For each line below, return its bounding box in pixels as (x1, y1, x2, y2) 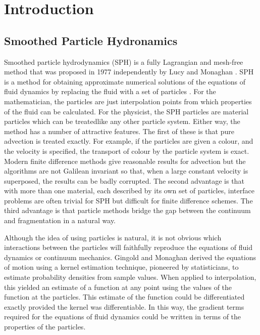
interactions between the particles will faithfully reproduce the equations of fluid (4, 242, 252, 253)
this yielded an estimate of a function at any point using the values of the (4, 281, 232, 292)
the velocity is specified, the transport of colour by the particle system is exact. (4, 145, 249, 156)
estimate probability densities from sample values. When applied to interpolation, (4, 272, 256, 282)
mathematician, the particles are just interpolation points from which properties (4, 96, 252, 106)
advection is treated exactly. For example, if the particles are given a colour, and (4, 136, 253, 146)
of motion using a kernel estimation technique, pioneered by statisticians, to (4, 262, 239, 272)
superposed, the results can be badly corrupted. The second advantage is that (4, 175, 244, 186)
